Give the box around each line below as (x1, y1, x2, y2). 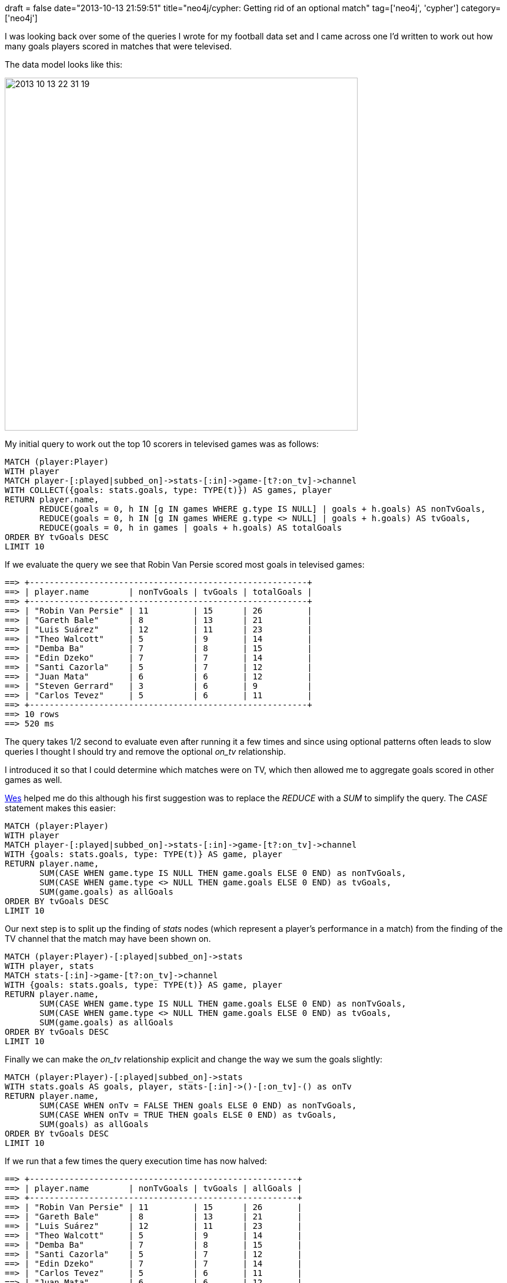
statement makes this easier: (5, 803, 116, 813)
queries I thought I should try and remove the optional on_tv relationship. (5, 747, 286, 757)
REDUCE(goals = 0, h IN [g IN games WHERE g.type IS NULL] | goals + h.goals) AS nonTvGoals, (39, 504, 486, 514)
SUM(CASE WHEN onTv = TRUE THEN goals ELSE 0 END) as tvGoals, (39, 1110, 337, 1119)
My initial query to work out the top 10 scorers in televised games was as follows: (5, 439, 319, 449)
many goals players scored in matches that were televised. (5, 41, 232, 51)
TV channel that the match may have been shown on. (5, 934, 211, 944)
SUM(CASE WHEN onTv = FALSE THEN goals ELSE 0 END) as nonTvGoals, (39, 1101, 357, 1110)
